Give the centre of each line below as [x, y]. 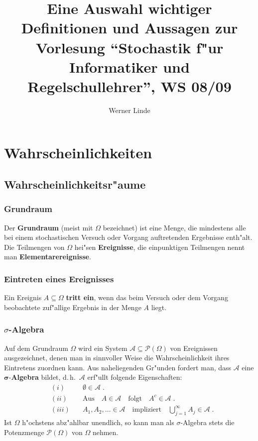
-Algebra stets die [207, 422]
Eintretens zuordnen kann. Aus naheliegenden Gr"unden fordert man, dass [118, 367]
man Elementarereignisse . [48, 257]
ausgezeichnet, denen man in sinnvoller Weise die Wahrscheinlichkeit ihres [117, 358]
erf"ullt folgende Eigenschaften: [135, 377]
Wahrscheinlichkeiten [78, 153]
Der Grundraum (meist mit [49, 227]
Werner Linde [129, 110]
